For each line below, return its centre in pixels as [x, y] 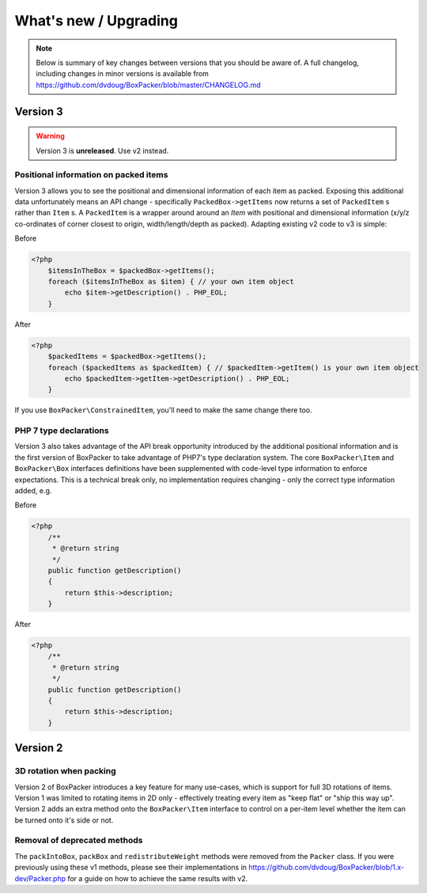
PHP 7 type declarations [62, 431]
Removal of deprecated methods [79, 841]
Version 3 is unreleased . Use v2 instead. [102, 150]
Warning [50, 136]
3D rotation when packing [65, 771]
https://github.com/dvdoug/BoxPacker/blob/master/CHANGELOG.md [148, 85]
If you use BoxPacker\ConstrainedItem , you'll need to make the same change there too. [163, 410]
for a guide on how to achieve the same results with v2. [158, 878]
